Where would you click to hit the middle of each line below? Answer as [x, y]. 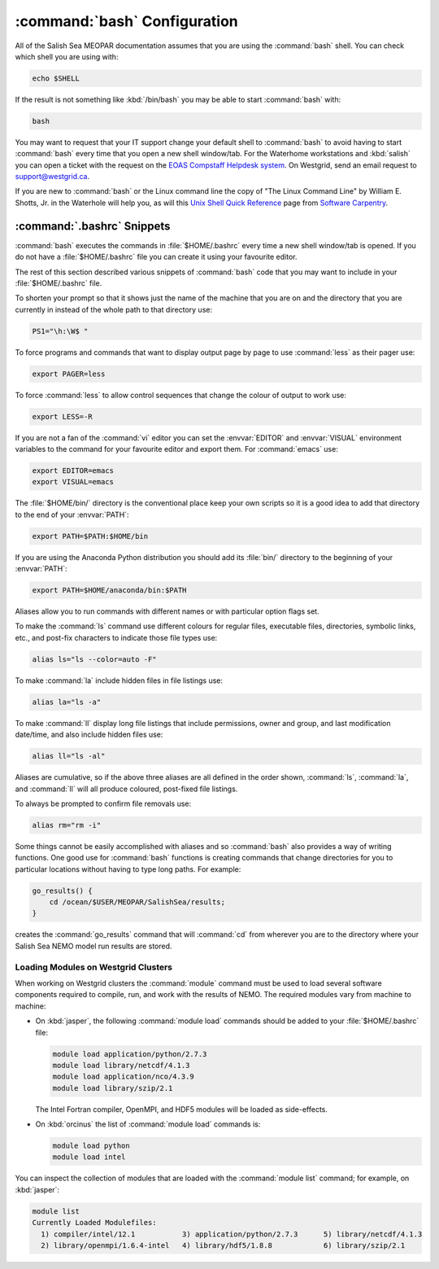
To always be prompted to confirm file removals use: [103, 803]
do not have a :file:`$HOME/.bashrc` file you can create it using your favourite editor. [156, 257]
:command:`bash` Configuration [127, 21]
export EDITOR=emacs [73, 470]
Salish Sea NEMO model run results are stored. [93, 946]
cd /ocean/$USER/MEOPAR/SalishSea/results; [137, 902]
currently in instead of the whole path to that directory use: [114, 309]
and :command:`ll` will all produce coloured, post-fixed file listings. [126, 789]
